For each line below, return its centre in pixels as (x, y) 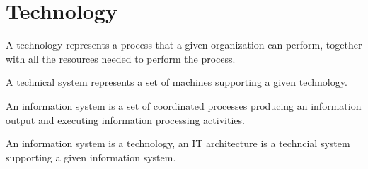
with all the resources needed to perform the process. (121, 58)
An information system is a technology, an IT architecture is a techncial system (178, 143)
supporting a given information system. (91, 157)
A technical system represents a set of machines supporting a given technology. (177, 82)
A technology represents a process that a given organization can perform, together (184, 45)
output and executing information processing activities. (125, 119)
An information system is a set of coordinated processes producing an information (184, 105)
